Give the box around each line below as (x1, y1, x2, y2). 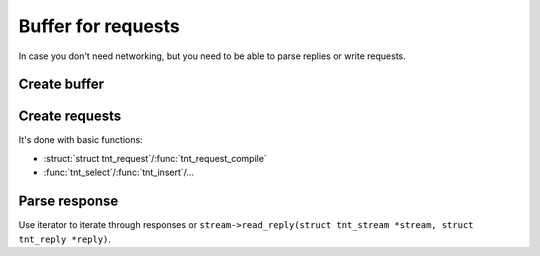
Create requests (18, 108, 122, 125)
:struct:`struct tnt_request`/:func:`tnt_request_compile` (43, 152, 267, 164)
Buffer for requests (18, 15, 180, 37)
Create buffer (18, 76, 105, 93)
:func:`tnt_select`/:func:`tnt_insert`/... (43, 166, 195, 179)
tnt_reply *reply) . (18, 233, 112, 245)
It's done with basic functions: (18, 134, 144, 146)
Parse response (18, 193, 119, 210)
